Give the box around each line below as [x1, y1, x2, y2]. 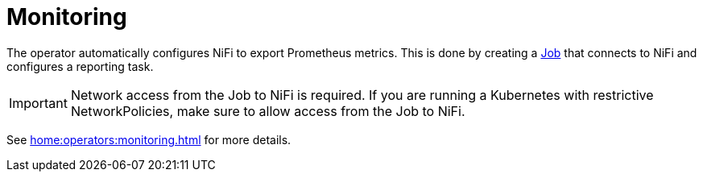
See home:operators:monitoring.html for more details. [6, 132, 292, 147]
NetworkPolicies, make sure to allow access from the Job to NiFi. [70, 102, 465, 119]
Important [9, 94, 68, 111]
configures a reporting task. [6, 59, 154, 73]
